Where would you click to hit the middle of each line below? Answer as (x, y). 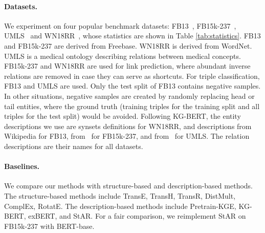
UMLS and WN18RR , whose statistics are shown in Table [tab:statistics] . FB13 (132, 36)
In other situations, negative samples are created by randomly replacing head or (129, 96)
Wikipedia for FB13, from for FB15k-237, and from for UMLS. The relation (127, 136)
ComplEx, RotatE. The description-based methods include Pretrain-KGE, (120, 206)
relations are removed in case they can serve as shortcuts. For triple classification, (132, 76)
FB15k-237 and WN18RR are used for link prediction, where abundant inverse (127, 66)
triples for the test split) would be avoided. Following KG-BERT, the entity (123, 116)
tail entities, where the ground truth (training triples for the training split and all (132, 106)
